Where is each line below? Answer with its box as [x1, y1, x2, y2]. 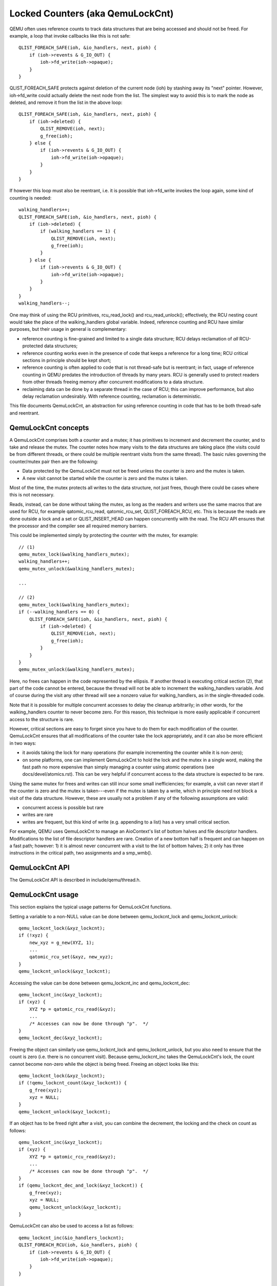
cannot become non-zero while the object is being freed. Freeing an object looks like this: [9, 1061, 200, 1067]
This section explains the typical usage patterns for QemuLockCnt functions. [9, 904, 172, 910]
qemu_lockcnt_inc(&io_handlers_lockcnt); [18, 1235, 124, 1241]
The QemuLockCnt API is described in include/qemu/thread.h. [9, 877, 141, 883]
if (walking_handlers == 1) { [40, 228, 116, 234]
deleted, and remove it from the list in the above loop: [9, 99, 123, 105]
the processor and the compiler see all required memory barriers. [9, 523, 148, 529]
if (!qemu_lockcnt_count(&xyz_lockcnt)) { [18, 1080, 127, 1086]
